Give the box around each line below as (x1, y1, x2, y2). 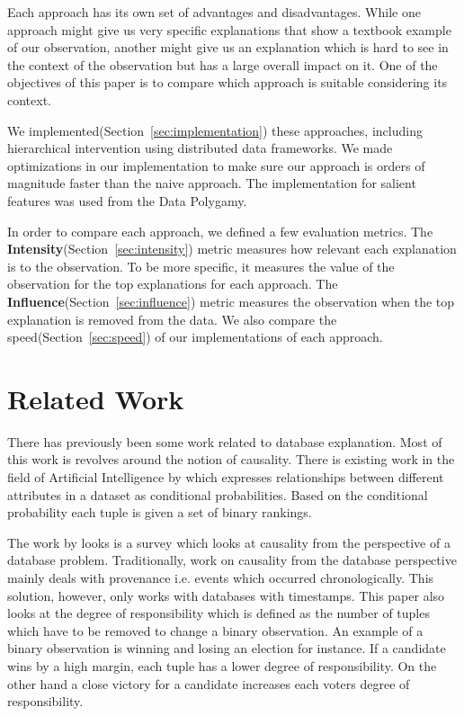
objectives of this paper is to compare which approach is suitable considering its (7, 73, 448, 92)
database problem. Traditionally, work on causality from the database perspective (7, 550, 457, 569)
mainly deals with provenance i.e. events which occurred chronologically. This (7, 568, 434, 586)
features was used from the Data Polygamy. (7, 191, 247, 210)
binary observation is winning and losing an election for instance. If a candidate (7, 639, 446, 658)
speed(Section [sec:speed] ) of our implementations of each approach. (7, 327, 383, 346)
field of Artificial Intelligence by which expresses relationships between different (7, 468, 444, 486)
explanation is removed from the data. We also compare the (7, 309, 337, 328)
